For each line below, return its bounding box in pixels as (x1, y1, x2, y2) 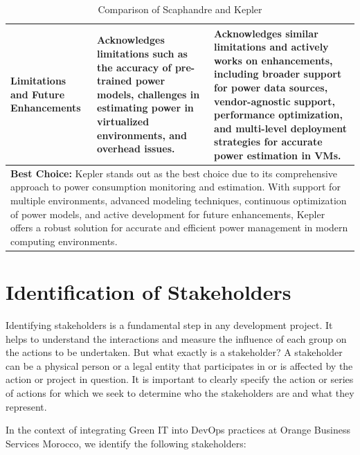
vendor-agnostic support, (214, 93, 335, 108)
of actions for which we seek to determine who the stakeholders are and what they (6, 385, 354, 400)
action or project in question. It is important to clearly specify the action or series (6, 372, 354, 386)
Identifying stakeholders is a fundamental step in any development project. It (6, 317, 333, 332)
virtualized (97, 114, 150, 128)
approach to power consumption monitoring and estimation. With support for (10, 179, 341, 194)
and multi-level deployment (214, 121, 348, 135)
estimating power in (97, 100, 194, 115)
